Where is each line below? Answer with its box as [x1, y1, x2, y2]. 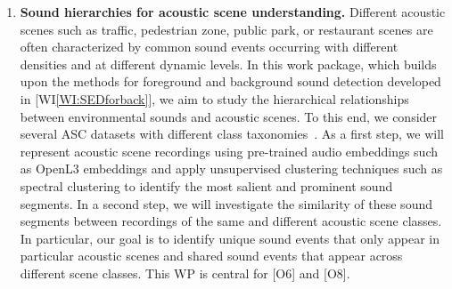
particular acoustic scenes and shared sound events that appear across [20, 246, 403, 265]
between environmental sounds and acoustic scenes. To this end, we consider [20, 107, 438, 125]
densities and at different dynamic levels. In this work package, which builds [20, 54, 437, 73]
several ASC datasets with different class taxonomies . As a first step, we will [20, 124, 444, 143]
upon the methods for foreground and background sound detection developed [20, 72, 441, 91]
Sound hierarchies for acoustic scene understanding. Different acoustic [20, 3, 446, 20]
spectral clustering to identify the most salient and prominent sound [20, 176, 393, 195]
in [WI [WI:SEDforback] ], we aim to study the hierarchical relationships [20, 89, 409, 108]
